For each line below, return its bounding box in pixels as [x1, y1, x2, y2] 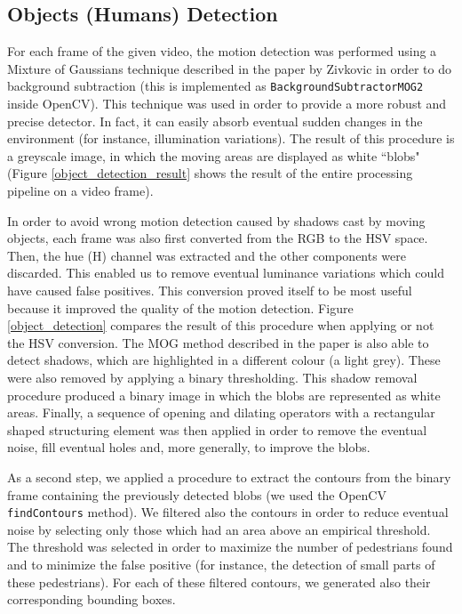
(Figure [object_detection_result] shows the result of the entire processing [7, 164, 413, 182]
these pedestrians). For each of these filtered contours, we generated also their [7, 572, 431, 591]
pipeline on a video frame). [7, 182, 154, 200]
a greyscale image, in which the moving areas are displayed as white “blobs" [7, 146, 420, 165]
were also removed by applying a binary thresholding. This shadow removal [7, 368, 418, 386]
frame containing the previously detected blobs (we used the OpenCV [7, 485, 386, 504]
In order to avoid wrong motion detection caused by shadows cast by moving [7, 211, 426, 230]
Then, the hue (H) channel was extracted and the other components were [7, 246, 407, 264]
